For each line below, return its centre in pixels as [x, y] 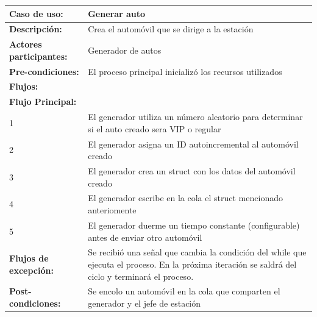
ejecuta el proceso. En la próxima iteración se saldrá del [192, 264]
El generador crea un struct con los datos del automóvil [192, 171]
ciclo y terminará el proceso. [141, 276]
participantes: [38, 56]
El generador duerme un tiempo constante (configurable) [194, 225]
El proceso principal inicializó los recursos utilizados [185, 71]
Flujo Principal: [43, 102]
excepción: [31, 270]
